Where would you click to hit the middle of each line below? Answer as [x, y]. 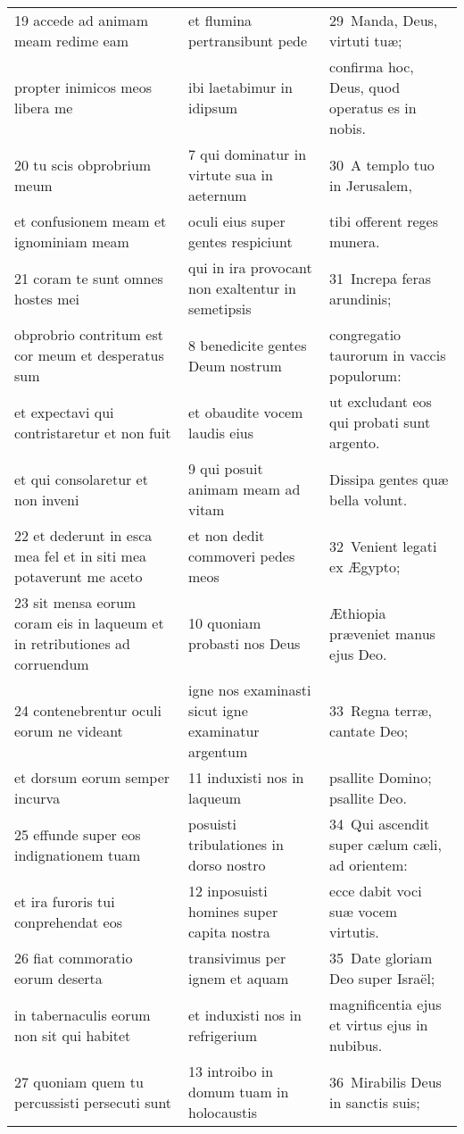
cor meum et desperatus [89, 355]
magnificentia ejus [385, 1004]
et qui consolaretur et [81, 479]
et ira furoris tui [65, 901]
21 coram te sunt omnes [89, 278]
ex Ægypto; [365, 566]
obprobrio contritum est [89, 334]
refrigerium [223, 1035]
